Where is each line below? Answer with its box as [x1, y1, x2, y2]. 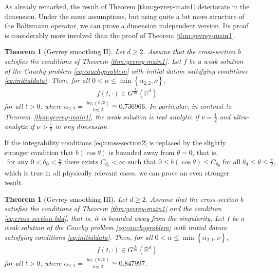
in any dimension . [55, 121, 109, 131]
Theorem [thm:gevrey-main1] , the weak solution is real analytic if [4, 111, 199, 121]
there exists [64, 158, 98, 166]
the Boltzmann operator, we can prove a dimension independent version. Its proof [4, 20, 249, 31]
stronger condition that [4, 147, 74, 157]
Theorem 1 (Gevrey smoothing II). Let [4, 46, 125, 57]
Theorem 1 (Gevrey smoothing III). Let [4, 194, 128, 204]
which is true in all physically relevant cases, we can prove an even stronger [4, 168, 229, 178]
